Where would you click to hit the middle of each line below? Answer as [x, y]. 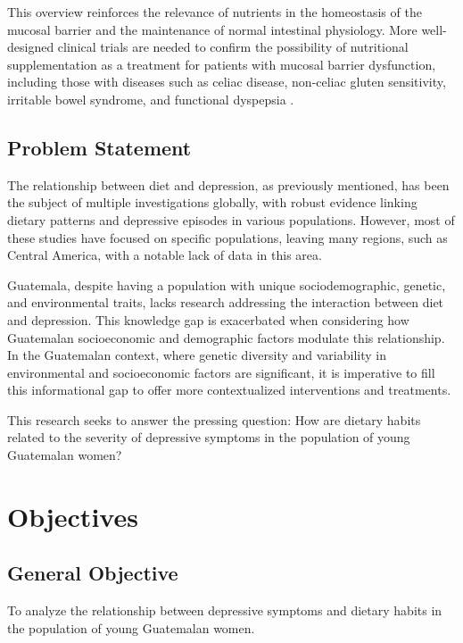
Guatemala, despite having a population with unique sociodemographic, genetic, [227, 284]
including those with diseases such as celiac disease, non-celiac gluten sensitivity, [227, 82]
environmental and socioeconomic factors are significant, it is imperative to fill [221, 372]
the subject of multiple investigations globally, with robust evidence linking [212, 202]
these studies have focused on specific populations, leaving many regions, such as [227, 237]
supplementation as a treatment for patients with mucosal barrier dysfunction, [222, 64]
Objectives [73, 516]
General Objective [93, 573]
